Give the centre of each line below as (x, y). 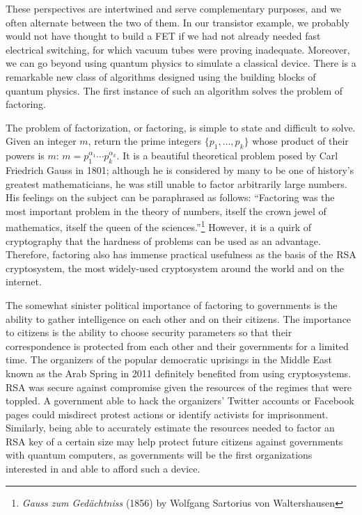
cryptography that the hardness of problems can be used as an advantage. (163, 240)
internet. (24, 282)
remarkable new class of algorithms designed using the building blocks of (161, 76)
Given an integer (41, 141)
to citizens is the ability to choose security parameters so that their (149, 332)
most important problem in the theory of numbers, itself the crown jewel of (166, 211)
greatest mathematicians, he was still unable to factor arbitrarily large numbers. (176, 183)
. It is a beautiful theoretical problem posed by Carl (227, 156)
